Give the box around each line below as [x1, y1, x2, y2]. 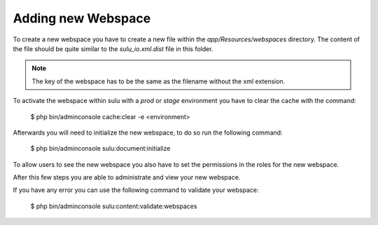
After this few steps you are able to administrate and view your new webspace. [13, 173, 241, 182]
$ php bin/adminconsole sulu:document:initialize [30, 144, 171, 153]
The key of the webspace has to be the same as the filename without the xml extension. [31, 77, 286, 86]
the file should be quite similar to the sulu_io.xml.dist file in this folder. [13, 44, 213, 53]
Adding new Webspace [13, 11, 151, 26]
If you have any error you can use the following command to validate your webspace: [13, 186, 259, 194]
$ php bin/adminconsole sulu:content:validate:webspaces [30, 202, 197, 210]
